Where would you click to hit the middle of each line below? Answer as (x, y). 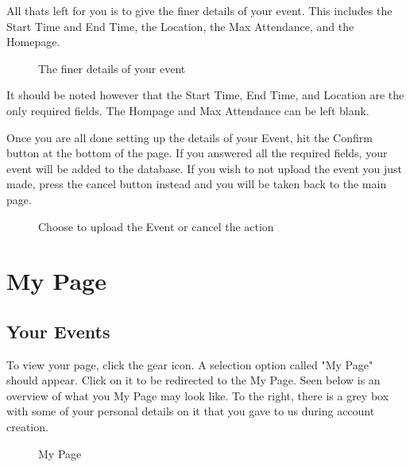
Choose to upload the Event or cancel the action (156, 226)
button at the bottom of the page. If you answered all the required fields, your (197, 153)
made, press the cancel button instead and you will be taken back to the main (197, 184)
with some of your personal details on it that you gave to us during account (191, 411)
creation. (27, 427)
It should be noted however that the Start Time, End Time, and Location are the (205, 95)
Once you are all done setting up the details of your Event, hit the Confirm (190, 137)
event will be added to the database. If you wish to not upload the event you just (205, 168)
